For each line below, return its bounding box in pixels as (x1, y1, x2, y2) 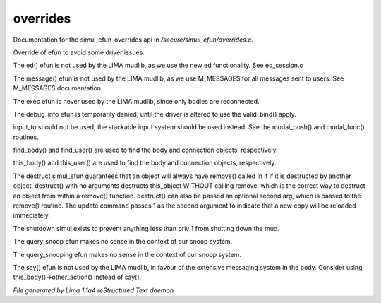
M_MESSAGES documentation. (13, 84, 103, 93)
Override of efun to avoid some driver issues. (13, 48, 145, 57)
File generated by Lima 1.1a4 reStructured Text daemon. (13, 286, 176, 295)
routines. (13, 133, 39, 141)
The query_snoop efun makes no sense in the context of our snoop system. (13, 237, 233, 246)
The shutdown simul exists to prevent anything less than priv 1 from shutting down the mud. (13, 224, 280, 232)
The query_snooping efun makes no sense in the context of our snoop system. (13, 250, 241, 259)
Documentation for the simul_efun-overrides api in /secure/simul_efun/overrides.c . (13, 35, 254, 44)
